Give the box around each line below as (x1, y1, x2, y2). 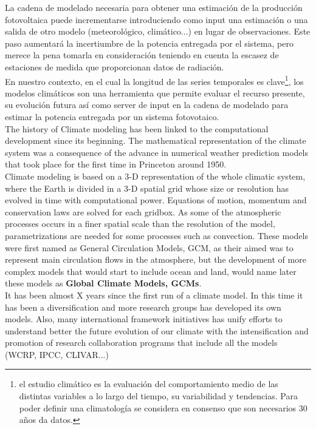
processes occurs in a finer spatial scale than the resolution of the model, (5, 217, 275, 230)
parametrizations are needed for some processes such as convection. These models (5, 229, 308, 242)
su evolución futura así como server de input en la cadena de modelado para (5, 98, 289, 111)
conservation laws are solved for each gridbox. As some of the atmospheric (5, 205, 281, 218)
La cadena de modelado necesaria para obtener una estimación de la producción (5, 1, 303, 13)
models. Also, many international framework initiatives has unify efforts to (5, 312, 283, 325)
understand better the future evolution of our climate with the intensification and (5, 324, 309, 337)
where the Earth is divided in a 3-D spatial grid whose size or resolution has (5, 181, 289, 194)
